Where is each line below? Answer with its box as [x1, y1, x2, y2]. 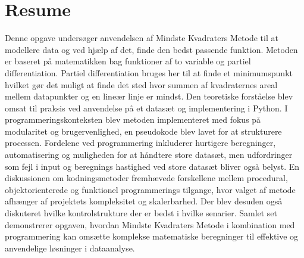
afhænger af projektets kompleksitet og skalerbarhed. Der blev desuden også [5, 195, 283, 207]
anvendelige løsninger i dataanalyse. [5, 241, 135, 254]
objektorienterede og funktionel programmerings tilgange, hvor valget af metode [5, 183, 296, 195]
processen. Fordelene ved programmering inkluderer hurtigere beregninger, [5, 136, 276, 149]
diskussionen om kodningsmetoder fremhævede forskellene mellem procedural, [5, 172, 288, 184]
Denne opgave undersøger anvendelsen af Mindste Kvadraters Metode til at [5, 32, 278, 44]
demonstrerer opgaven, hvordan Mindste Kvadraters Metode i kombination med [5, 218, 295, 231]
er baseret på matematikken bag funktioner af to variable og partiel [5, 55, 251, 67]
